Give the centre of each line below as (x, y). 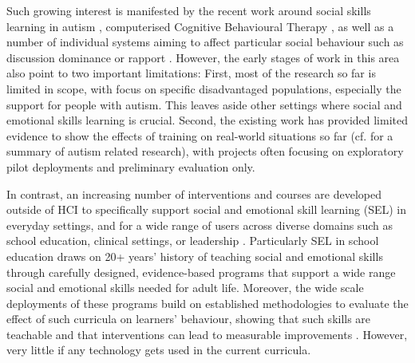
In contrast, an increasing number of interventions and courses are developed (194, 193)
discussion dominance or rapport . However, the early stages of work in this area (203, 57)
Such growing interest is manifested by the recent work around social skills (189, 10)
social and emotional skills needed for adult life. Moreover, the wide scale (185, 288)
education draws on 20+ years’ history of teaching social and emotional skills (195, 256)
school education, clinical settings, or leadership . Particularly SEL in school (193, 241)
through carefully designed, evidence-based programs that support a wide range (201, 272)
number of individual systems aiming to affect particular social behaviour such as (205, 42)
